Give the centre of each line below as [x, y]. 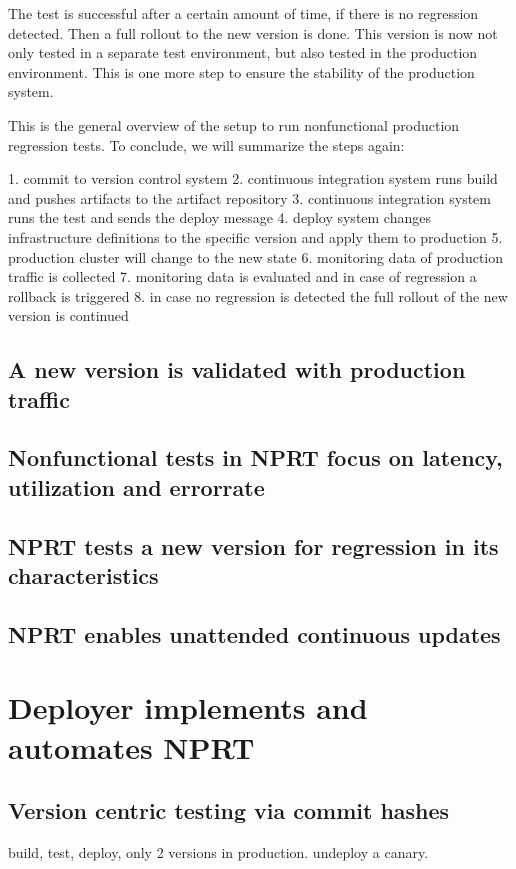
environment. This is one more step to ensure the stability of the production [241, 71]
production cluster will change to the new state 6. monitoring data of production [256, 256]
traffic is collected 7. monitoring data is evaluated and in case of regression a [242, 276]
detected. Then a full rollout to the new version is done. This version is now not [253, 32]
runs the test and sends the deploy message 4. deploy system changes [219, 217]
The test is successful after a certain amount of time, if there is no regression [243, 13]
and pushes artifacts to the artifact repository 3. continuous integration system [249, 197]
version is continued [68, 315]
